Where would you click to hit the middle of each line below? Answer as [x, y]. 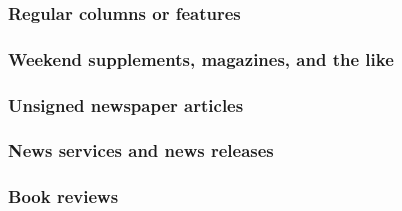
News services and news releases [141, 150]
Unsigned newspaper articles [126, 104]
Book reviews [63, 196]
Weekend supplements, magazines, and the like [201, 58]
